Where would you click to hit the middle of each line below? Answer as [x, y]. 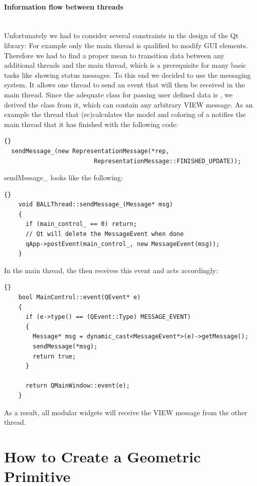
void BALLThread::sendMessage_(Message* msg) [96, 205]
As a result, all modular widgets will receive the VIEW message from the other [126, 412]
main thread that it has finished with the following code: [91, 124]
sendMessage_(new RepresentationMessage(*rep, [90, 151]
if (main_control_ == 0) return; [81, 224]
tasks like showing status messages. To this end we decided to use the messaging [127, 75]
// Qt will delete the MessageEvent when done [104, 234]
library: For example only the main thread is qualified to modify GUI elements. [126, 45]
